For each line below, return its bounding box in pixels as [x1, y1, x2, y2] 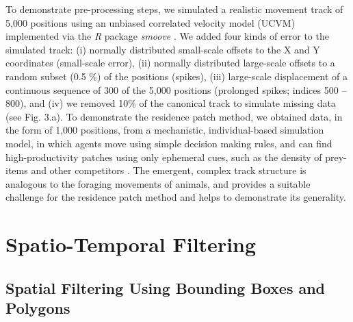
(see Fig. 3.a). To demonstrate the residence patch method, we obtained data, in [5, 109, 343, 123]
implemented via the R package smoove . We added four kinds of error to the [5, 29, 329, 43]
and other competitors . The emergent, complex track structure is [31, 163, 306, 177]
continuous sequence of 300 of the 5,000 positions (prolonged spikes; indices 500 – [5, 82, 347, 97]
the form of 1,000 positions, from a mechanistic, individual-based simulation [5, 123, 324, 137]
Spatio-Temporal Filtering [5, 230, 257, 258]
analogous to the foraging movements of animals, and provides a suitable [5, 176, 311, 190]
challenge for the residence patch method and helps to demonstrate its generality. [5, 190, 346, 204]
